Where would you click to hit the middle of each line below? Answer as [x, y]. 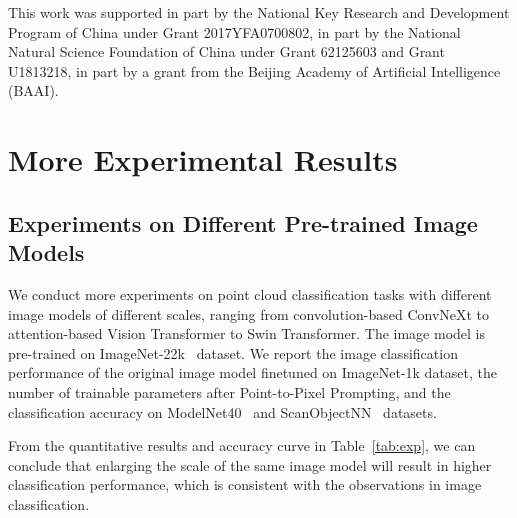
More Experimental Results [203, 159]
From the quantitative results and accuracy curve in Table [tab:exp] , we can [242, 445]
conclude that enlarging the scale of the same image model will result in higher [250, 464]
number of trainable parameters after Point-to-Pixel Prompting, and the [229, 391]
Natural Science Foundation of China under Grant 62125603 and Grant [226, 51]
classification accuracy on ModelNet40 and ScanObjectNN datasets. [222, 411]
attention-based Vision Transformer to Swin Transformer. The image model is [247, 333]
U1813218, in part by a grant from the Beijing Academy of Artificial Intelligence [254, 70]
